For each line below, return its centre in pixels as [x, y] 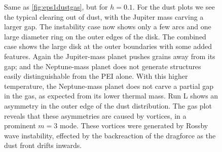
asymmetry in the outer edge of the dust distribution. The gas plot [108, 105]
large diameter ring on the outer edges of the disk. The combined [105, 36]
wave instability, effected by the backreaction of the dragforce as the [110, 135]
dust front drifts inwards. [43, 145]
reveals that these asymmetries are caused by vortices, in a [95, 115]
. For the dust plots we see [174, 7]
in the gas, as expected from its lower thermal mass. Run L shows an [111, 96]
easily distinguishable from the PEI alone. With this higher [96, 76]
